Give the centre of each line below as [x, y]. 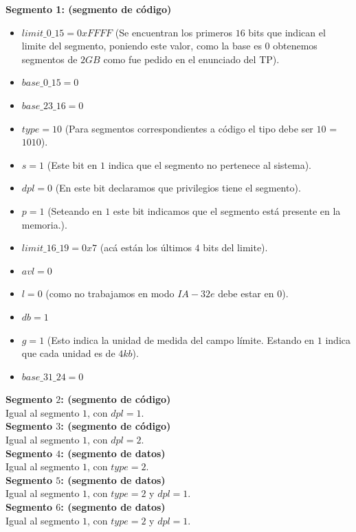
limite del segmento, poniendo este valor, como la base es [142, 46]
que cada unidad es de [68, 353]
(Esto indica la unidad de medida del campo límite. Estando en [181, 339]
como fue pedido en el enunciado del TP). [191, 59]
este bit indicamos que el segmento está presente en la [227, 210]
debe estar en [246, 293]
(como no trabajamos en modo [110, 293]
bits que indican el [287, 32]
